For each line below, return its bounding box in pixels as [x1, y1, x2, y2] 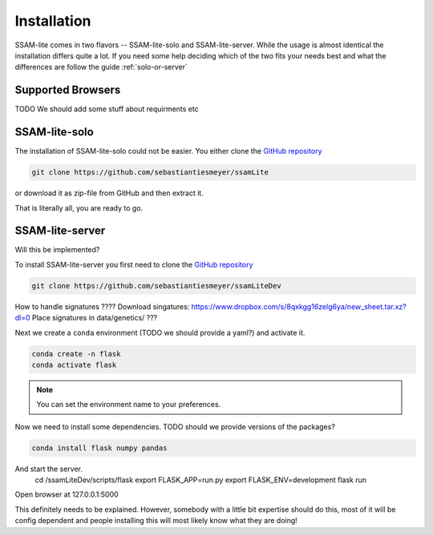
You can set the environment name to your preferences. [36, 400, 221, 409]
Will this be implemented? [14, 245, 100, 255]
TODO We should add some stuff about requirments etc [14, 104, 200, 114]
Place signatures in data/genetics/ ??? [32, 313, 158, 323]
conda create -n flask [31, 349, 121, 358]
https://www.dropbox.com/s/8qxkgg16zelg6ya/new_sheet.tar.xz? [191, 301, 407, 312]
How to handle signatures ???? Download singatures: [14, 301, 190, 312]
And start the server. [14, 464, 83, 473]
